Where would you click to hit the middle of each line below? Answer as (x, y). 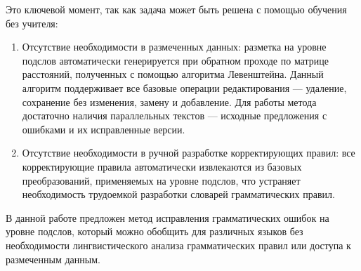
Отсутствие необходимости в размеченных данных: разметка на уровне (174, 47)
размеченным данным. (53, 259)
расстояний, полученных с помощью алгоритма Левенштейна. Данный (173, 74)
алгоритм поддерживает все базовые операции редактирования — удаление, (184, 87)
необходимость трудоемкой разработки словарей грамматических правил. (178, 194)
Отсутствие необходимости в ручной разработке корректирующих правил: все (189, 153)
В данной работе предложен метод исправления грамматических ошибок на (168, 217)
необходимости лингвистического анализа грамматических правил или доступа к (178, 245)
